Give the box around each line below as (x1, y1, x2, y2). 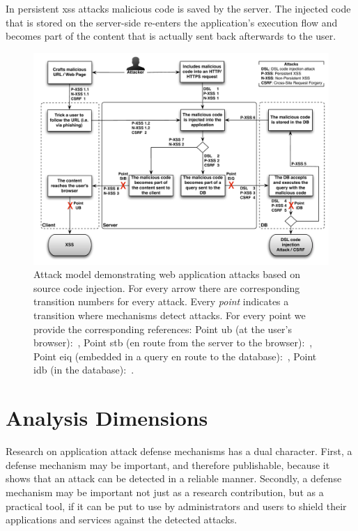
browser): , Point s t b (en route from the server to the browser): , (33, 335, 313, 350)
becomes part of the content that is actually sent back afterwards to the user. (6, 29, 336, 43)
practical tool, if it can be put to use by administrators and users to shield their (6, 498, 347, 513)
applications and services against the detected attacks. (6, 512, 238, 527)
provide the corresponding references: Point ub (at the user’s (33, 321, 292, 336)
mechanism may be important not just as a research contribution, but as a (6, 484, 324, 499)
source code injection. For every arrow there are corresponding (33, 280, 300, 295)
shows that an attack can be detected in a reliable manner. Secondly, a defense (6, 471, 342, 486)
